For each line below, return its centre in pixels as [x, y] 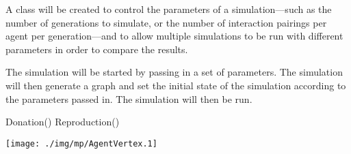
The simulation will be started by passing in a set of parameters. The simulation [174, 72]
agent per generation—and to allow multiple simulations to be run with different [174, 36]
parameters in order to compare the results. [97, 49]
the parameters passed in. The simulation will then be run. [129, 98]
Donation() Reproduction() [63, 122]
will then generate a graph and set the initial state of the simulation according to [176, 85]
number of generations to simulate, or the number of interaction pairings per [166, 22]
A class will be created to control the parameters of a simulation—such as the [169, 9]
